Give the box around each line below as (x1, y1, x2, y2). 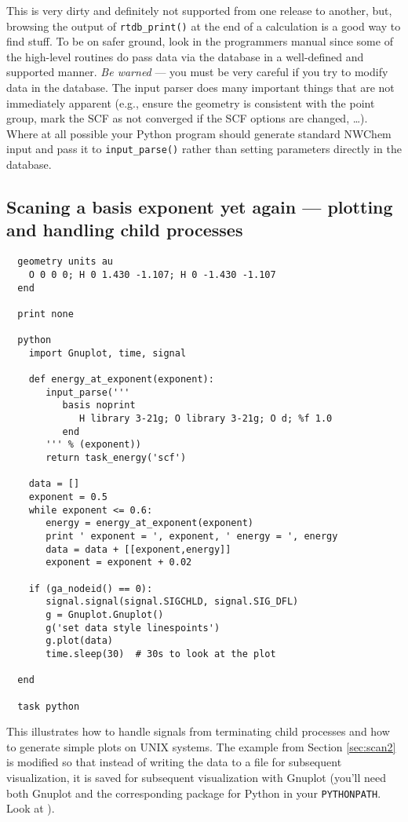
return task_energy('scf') (46, 452, 187, 464)
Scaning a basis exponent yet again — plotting (6, 195, 393, 219)
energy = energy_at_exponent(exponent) (46, 517, 253, 529)
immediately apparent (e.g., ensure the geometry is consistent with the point (6, 94, 375, 111)
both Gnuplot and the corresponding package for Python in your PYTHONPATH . (6, 784, 381, 801)
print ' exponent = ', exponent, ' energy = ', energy (46, 531, 338, 543)
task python (17, 700, 80, 712)
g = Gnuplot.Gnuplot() (46, 608, 164, 620)
